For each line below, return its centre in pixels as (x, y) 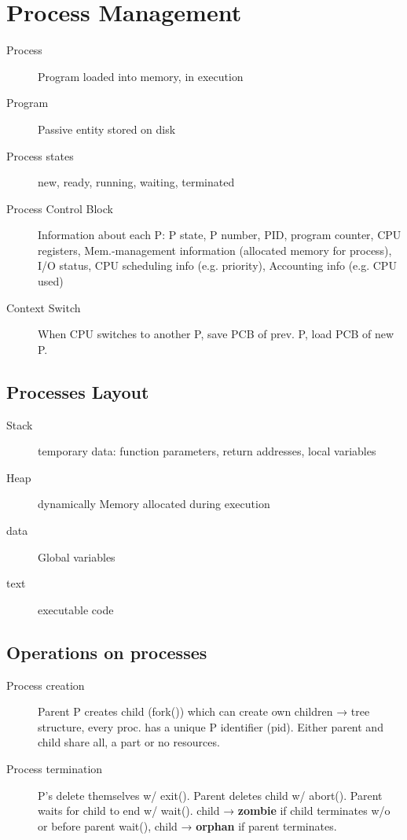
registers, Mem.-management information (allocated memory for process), (215, 250)
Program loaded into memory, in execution (141, 76)
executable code (76, 609)
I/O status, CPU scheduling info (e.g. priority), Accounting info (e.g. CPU (217, 265)
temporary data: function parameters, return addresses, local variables (207, 451)
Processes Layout (78, 391)
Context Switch (44, 307)
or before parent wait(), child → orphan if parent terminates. (187, 825)
